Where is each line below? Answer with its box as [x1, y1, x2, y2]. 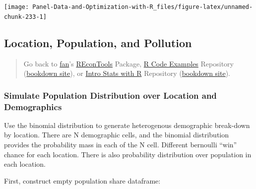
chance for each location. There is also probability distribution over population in [4, 149, 252, 159]
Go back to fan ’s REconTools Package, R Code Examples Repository [23, 58, 234, 68]
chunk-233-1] [4, 13, 47, 20]
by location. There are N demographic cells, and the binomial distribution [4, 129, 229, 140]
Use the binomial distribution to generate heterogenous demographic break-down [4, 120, 250, 130]
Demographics [4, 100, 62, 113]
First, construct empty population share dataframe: [4, 175, 161, 186]
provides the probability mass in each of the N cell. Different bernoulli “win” [4, 139, 237, 150]
